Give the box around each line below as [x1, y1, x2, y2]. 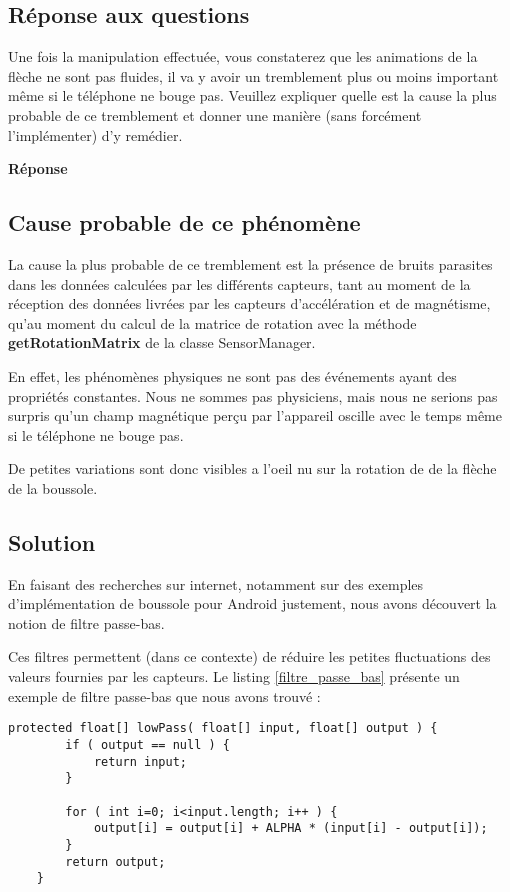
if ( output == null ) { [65, 737, 230, 752]
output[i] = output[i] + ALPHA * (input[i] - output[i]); [93, 821, 488, 836]
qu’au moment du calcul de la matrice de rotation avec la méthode [8, 312, 417, 333]
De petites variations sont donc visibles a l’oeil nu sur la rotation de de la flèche [8, 458, 497, 479]
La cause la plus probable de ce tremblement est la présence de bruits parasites [8, 253, 493, 274]
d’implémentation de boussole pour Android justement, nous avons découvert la [8, 593, 497, 614]
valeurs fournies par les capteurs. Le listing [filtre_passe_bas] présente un [8, 666, 460, 687]
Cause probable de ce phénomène [8, 207, 361, 238]
